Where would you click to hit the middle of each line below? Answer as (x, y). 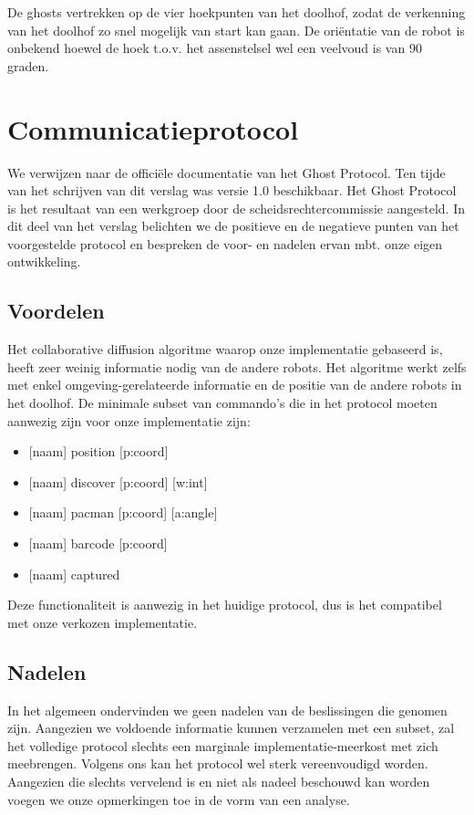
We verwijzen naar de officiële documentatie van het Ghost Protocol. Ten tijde (227, 172)
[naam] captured (74, 574)
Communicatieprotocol (153, 128)
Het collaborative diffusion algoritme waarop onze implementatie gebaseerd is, (225, 349)
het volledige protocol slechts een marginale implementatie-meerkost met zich (223, 745)
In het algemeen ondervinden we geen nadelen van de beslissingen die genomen (227, 710)
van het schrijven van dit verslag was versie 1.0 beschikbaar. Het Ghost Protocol (232, 190)
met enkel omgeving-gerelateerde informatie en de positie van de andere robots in (235, 385)
